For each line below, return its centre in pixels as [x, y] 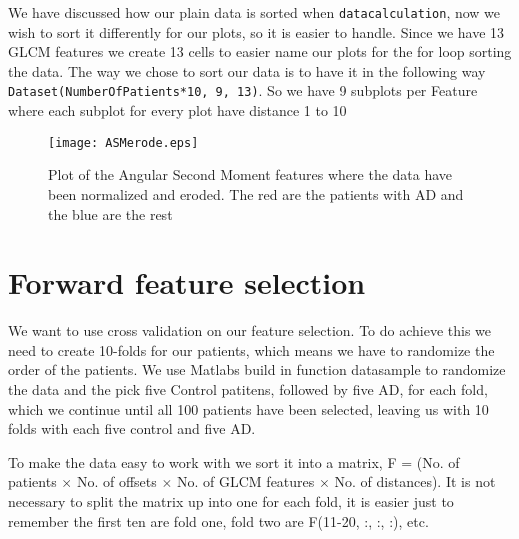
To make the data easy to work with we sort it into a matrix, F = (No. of [234, 461]
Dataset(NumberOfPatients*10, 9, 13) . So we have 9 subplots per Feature [243, 90]
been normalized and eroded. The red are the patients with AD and [256, 193]
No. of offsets [116, 481]
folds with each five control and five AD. [132, 428]
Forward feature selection [187, 282]
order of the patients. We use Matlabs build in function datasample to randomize [257, 369]
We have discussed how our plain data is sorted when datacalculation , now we [254, 12]
